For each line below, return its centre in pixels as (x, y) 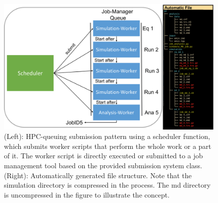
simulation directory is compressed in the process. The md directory (107, 185)
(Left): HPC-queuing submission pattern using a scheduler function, (107, 136)
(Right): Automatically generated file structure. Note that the (98, 175)
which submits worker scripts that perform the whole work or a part (108, 146)
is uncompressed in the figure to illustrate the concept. (87, 194)
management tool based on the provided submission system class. (103, 165)
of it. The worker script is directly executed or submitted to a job (104, 156)
